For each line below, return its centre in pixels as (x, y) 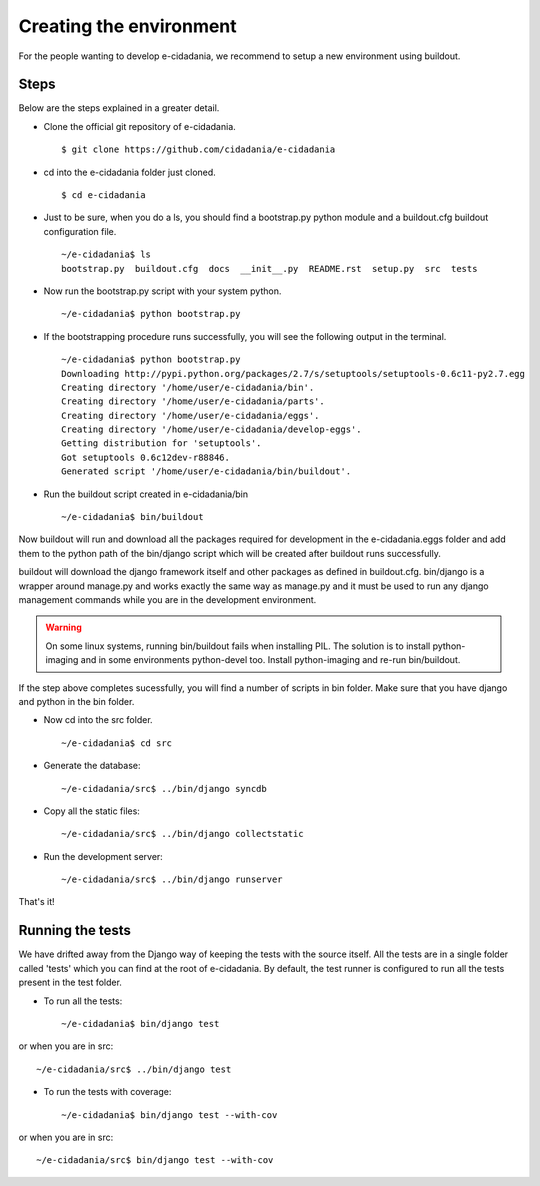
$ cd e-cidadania (103, 195)
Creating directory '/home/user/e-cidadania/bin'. (188, 387)
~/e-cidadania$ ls (106, 254)
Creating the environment (127, 26)
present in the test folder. (70, 982)
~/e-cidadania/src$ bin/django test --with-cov (155, 1160)
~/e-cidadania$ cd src (117, 743)
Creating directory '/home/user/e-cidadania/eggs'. (190, 415)
